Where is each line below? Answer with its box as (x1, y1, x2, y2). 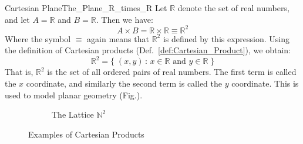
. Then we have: (96, 13, 153, 25)
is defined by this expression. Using (163, 32, 290, 44)
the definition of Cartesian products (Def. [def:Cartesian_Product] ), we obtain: (5, 44, 291, 56)
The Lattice (52, 108, 94, 121)
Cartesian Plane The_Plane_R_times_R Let (5, 2, 167, 13)
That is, (5, 66, 33, 78)
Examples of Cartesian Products (28, 128, 144, 140)
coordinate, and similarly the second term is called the (26, 77, 223, 89)
